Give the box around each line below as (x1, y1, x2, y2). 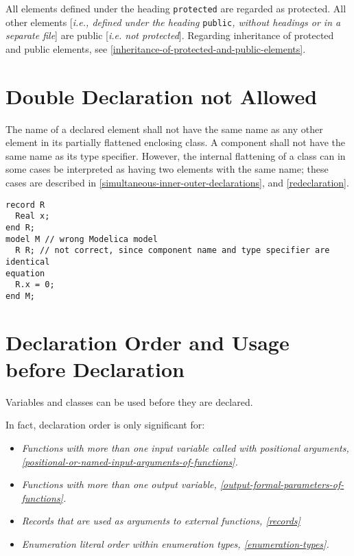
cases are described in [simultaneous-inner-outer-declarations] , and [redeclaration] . (5, 176, 349, 189)
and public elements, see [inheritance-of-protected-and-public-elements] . (5, 41, 306, 56)
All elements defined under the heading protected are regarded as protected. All (5, 1, 346, 15)
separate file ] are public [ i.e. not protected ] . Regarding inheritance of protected (5, 28, 334, 43)
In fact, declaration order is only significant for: (5, 418, 205, 432)
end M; (5, 291, 35, 301)
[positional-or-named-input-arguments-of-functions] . (21, 454, 238, 468)
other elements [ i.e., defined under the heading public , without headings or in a (5, 14, 341, 29)
